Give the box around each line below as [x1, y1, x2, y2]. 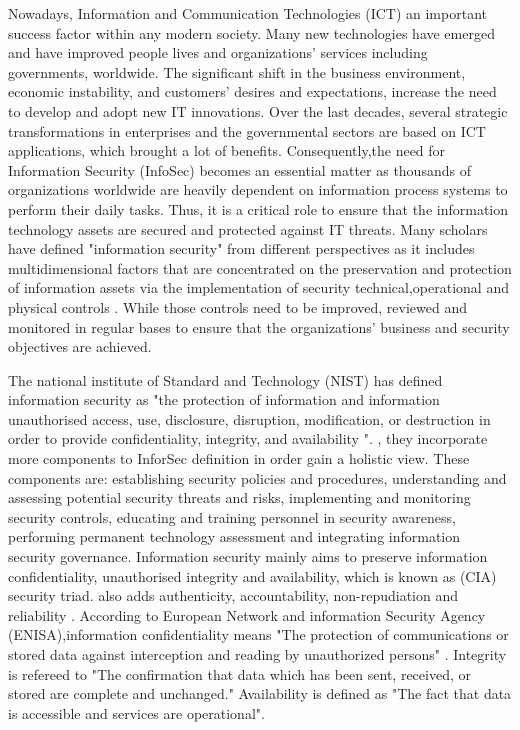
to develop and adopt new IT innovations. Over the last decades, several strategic [8, 100, 508, 121]
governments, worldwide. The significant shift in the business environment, [8, 61, 466, 82]
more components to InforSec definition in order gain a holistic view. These [8, 448, 470, 469]
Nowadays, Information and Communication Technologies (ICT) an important [8, 3, 487, 23]
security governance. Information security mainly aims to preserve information [8, 546, 488, 567]
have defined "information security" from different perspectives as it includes [8, 238, 475, 259]
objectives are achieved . [8, 336, 152, 357]
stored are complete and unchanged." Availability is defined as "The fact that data [8, 683, 512, 704]
